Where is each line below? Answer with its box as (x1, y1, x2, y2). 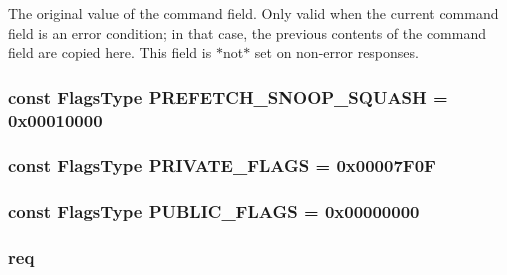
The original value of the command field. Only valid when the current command (8, 3, 499, 23)
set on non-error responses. (254, 42, 419, 63)
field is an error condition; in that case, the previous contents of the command (8, 22, 487, 43)
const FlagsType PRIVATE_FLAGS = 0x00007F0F (8, 153, 436, 178)
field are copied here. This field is (8, 42, 212, 63)
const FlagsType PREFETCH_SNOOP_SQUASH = (8, 84, 448, 109)
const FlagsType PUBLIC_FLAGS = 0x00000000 (8, 199, 420, 224)
